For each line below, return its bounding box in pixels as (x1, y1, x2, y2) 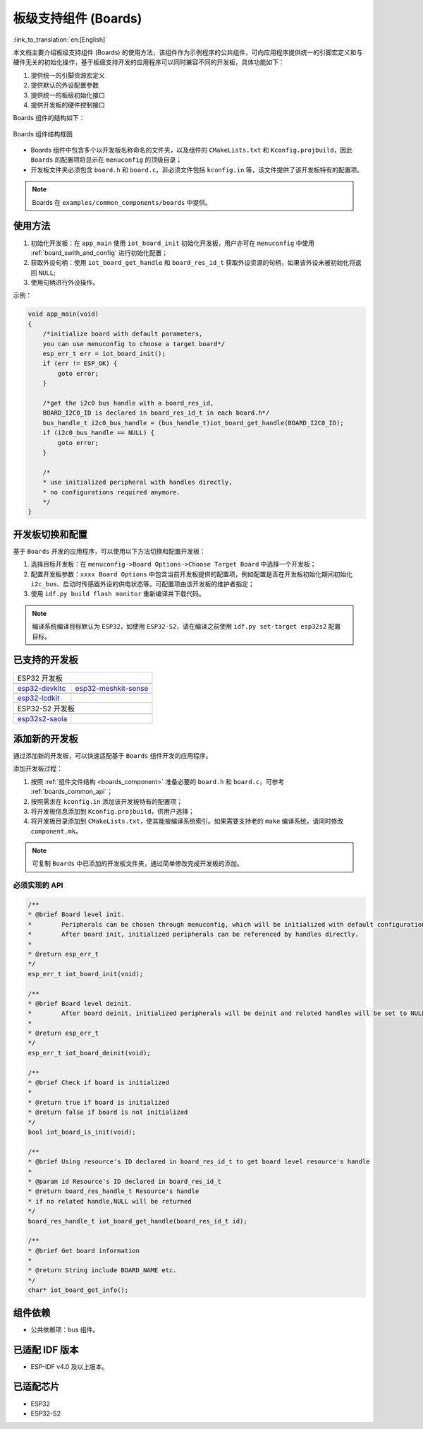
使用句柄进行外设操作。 (30, 278, 99, 287)
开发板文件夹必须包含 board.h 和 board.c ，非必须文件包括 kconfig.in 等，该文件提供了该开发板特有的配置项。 (30, 165, 364, 174)
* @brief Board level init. (27, 911, 125, 918)
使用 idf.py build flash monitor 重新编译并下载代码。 (30, 590, 206, 598)
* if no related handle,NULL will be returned (27, 1197, 192, 1205)
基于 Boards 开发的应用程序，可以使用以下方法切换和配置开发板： (13, 547, 206, 555)
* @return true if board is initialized (27, 1098, 169, 1106)
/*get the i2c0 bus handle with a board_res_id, (42, 399, 214, 407)
